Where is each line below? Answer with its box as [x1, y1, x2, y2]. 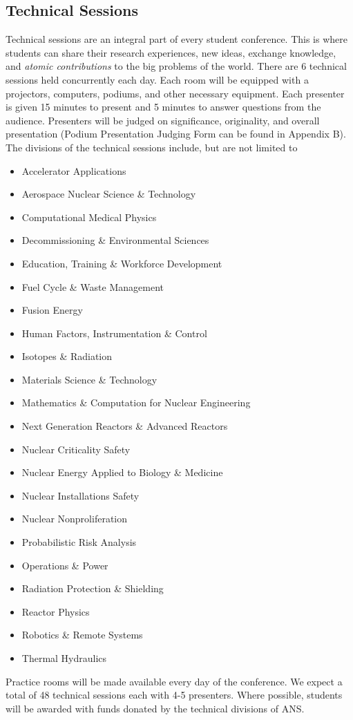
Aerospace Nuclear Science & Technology [21, 187, 196, 201]
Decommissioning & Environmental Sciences [21, 233, 209, 247]
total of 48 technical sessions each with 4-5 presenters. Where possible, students [6, 688, 343, 702]
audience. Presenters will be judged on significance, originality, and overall [6, 113, 320, 127]
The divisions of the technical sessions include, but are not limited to [6, 140, 298, 154]
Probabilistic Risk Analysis [21, 535, 137, 549]
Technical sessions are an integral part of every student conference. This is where [6, 32, 347, 46]
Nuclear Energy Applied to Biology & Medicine [21, 465, 223, 480]
